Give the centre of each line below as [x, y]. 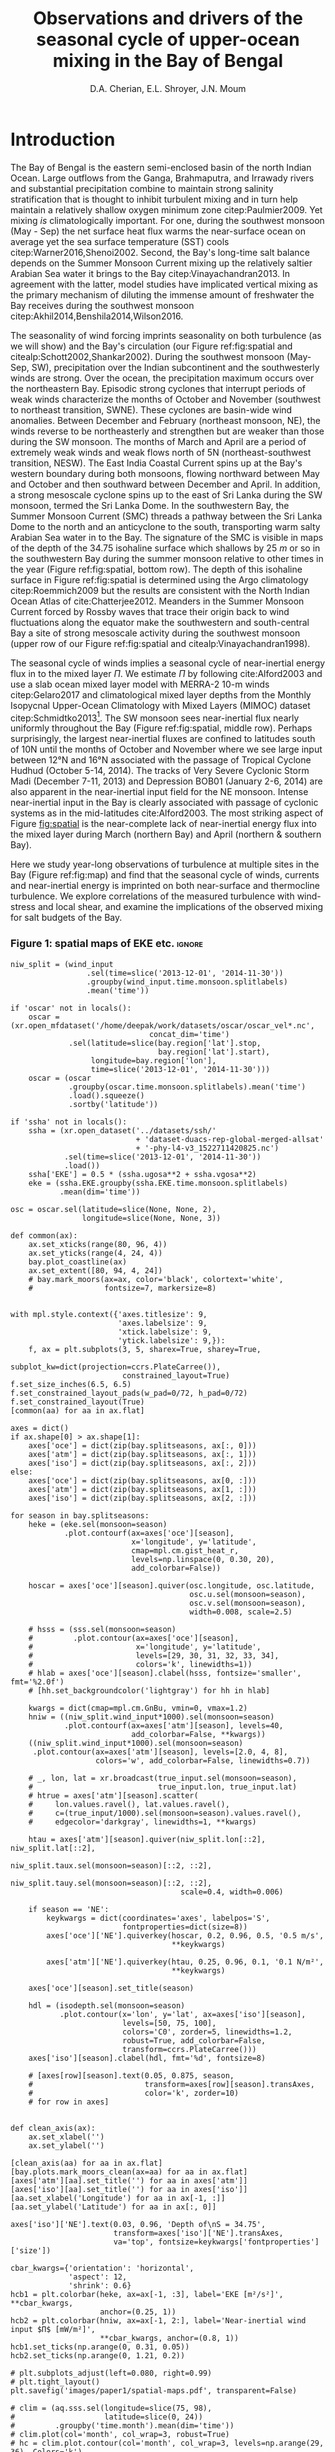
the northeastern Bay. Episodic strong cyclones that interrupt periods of [158, 388]
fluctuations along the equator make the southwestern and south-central [160, 622]
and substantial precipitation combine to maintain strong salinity [142, 188]
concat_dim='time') [189, 1034]
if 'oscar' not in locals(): [71, 1008]
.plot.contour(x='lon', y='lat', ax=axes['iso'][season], [183, 2014]
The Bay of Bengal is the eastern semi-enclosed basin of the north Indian [161, 167]
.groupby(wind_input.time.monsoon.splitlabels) [187, 982]
